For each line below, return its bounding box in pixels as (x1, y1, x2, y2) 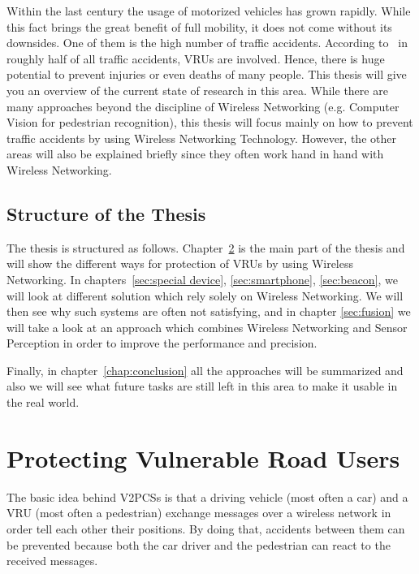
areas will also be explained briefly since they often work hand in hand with (6, 145, 384, 162)
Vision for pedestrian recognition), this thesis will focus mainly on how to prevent (6, 114, 413, 131)
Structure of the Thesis (6, 201, 206, 226)
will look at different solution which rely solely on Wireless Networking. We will (6, 287, 404, 304)
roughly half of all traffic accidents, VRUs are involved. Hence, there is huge (6, 50, 385, 67)
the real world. (6, 394, 80, 411)
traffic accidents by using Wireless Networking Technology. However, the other (6, 129, 396, 146)
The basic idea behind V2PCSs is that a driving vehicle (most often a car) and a (6, 488, 408, 505)
